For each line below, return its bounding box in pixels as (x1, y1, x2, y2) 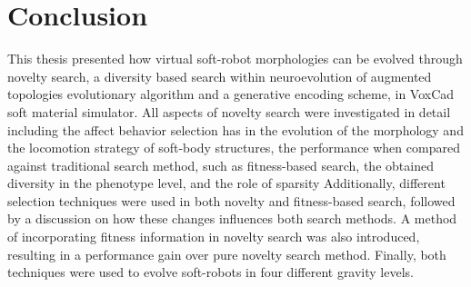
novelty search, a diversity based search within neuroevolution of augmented (7, 66, 432, 85)
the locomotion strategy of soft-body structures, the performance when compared (7, 138, 460, 157)
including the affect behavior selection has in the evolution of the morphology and (7, 120, 464, 139)
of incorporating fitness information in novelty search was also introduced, (7, 227, 420, 246)
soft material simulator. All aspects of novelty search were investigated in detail (7, 102, 451, 121)
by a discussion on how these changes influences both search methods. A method (7, 209, 457, 228)
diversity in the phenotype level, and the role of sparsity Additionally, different (7, 173, 446, 193)
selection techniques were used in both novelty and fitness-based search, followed (7, 191, 456, 210)
